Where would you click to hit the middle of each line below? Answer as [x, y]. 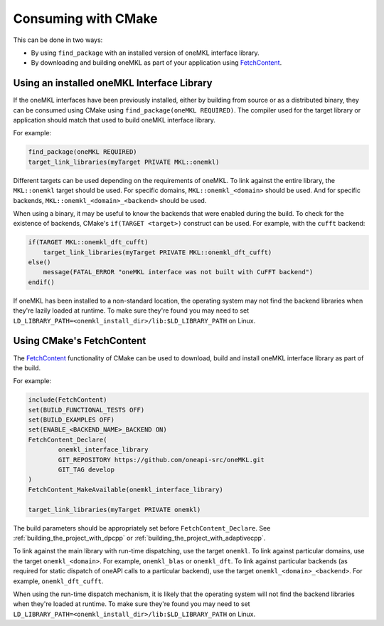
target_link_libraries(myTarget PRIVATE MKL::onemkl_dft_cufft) [158, 252]
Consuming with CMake [85, 19]
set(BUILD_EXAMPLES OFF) [71, 420]
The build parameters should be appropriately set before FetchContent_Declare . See [142, 528]
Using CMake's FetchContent [80, 341]
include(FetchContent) [68, 400]
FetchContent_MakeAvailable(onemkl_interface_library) [126, 489]
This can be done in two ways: [58, 40]
